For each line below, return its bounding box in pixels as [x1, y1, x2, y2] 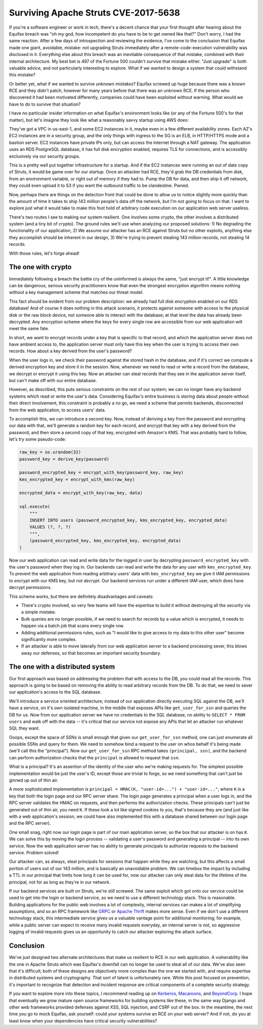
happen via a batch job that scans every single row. [21, 623, 124, 629]
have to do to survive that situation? [9, 101, 81, 107]
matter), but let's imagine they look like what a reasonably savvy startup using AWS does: [9, 117, 189, 123]
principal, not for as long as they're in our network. [9, 879, 111, 885]
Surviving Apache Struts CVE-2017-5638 [9, 7, 180, 18]
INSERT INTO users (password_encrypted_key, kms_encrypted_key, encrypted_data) [29, 517, 227, 523]
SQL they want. [9, 725, 40, 731]
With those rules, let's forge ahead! [9, 250, 80, 256]
